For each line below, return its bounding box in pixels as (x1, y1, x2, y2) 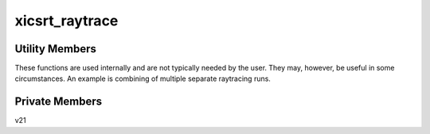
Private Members (14, 95, 103, 109)
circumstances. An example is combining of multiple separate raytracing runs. (14, 74, 271, 83)
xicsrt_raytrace (14, 12, 119, 29)
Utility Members (14, 42, 97, 56)
